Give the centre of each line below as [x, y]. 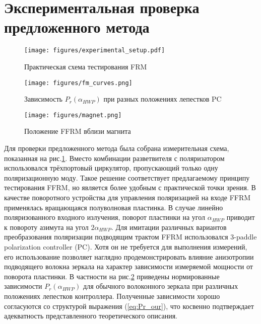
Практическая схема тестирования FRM [86, 66]
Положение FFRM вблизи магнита [78, 131]
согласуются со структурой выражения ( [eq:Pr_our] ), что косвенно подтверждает [129, 306]
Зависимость [43, 99]
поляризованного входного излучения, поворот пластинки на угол [105, 217]
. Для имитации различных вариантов [169, 227]
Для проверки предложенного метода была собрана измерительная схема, [117, 148]
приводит [241, 217]
